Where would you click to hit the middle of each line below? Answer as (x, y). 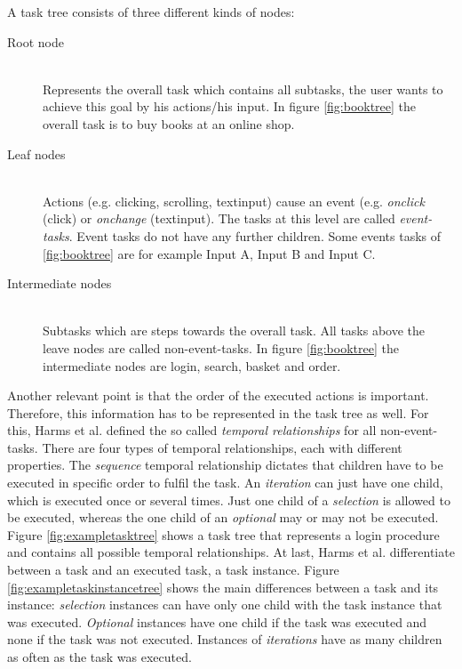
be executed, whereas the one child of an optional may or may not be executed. (223, 517)
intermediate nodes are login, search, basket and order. (192, 365)
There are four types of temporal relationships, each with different (222, 447)
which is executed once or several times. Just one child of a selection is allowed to (229, 500)
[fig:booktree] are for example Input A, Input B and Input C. (209, 253)
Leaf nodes (36, 153)
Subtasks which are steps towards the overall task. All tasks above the (234, 330)
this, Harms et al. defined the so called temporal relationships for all (192, 430)
